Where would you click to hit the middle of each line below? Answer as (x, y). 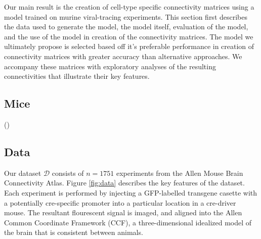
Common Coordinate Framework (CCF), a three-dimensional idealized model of (128, 222)
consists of (68, 173)
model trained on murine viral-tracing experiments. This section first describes (126, 16)
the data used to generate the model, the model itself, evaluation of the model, (126, 27)
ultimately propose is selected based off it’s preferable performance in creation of (129, 46)
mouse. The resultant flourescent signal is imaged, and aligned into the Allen (123, 212)
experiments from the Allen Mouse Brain (180, 173)
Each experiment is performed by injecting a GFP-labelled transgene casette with (131, 192)
